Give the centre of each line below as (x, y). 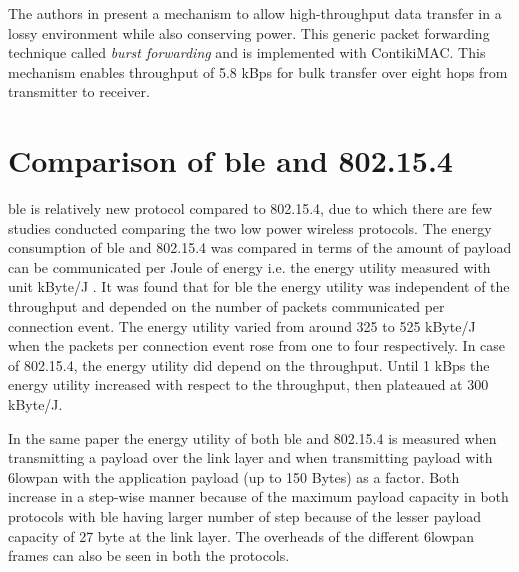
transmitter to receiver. (79, 91)
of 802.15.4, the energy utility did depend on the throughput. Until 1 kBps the (249, 364)
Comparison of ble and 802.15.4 (230, 160)
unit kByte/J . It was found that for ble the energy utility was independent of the (259, 286)
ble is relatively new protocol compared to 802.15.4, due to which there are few (250, 208)
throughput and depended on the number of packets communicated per (226, 306)
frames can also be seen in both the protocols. (149, 555)
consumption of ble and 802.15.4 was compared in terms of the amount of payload (260, 247)
